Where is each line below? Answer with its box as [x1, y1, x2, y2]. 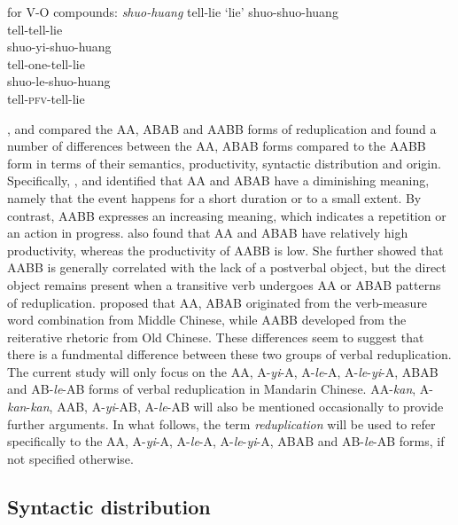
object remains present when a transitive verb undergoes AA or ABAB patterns [7, 275, 441, 294]
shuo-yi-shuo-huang [7, 37, 112, 56]
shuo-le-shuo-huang [7, 72, 111, 90]
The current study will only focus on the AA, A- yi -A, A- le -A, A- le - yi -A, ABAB [7, 362, 439, 380]
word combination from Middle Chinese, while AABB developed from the [7, 310, 407, 329]
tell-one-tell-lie [7, 54, 85, 73]
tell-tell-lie [7, 20, 63, 38]
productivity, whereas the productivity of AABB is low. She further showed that [7, 240, 444, 259]
